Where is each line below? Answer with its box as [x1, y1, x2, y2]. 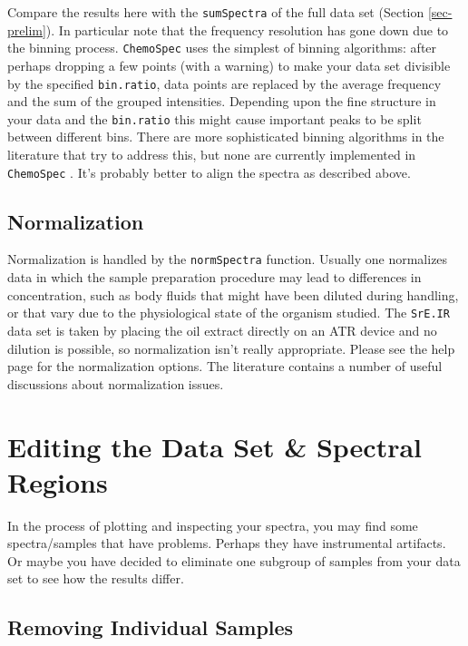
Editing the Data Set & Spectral [7, 427, 423, 465]
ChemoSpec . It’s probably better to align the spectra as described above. [7, 162, 411, 181]
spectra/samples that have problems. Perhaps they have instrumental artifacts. [7, 533, 446, 553]
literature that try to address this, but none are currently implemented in [7, 145, 416, 163]
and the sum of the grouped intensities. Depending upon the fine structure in [7, 92, 436, 111]
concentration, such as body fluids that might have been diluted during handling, [7, 285, 459, 304]
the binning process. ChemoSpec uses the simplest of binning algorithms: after [7, 38, 437, 57]
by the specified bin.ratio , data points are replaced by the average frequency [7, 73, 442, 93]
